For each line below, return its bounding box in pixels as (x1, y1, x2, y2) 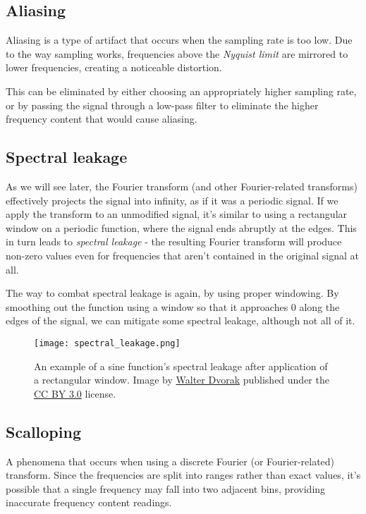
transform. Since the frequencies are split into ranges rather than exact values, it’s (6, 467, 361, 482)
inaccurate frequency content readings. (6, 495, 172, 510)
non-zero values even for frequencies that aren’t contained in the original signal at (6, 247, 359, 262)
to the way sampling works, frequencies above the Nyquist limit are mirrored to (6, 46, 348, 61)
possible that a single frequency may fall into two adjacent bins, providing (6, 481, 326, 496)
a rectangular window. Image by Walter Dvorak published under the (34, 372, 329, 387)
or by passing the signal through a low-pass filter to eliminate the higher (6, 97, 319, 112)
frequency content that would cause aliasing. (6, 111, 197, 126)
